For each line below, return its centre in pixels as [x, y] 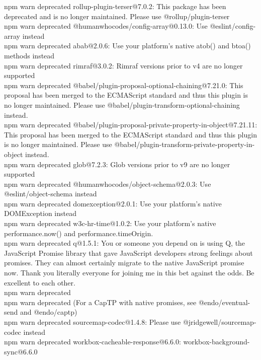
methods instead [29, 55]
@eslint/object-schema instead [51, 194]
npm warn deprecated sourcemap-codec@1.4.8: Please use [93, 322]
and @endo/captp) [49, 312]
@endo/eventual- [224, 302]
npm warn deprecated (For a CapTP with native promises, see [100, 302]
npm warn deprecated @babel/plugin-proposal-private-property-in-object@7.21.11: [131, 125]
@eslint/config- [233, 26]
